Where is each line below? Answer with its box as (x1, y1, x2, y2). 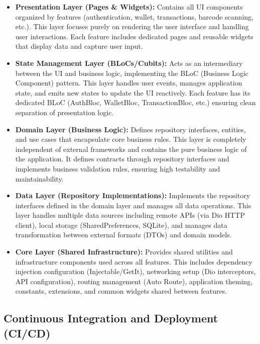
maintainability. (15, 173, 64, 184)
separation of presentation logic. (15, 107, 114, 117)
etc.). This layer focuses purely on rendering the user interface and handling (15, 21, 249, 32)
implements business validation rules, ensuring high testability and (15, 163, 220, 174)
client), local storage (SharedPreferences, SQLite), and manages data (15, 219, 227, 230)
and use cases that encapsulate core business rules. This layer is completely (15, 134, 246, 144)
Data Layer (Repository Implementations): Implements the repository (15, 190, 250, 201)
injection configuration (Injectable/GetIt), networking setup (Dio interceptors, (15, 266, 256, 277)
